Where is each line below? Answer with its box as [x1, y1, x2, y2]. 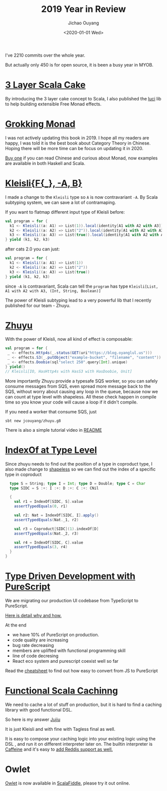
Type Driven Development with [5, 570, 136, 582]
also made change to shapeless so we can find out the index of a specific [5, 466, 156, 472]
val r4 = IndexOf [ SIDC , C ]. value [14, 540, 83, 545]
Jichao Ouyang [68, 20, 99, 26]
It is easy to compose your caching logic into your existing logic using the [5, 735, 156, 741]
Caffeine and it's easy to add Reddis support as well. [5, 746, 113, 752]
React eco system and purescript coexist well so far [12, 658, 119, 664]
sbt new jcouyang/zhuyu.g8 [5, 418, 61, 423]
